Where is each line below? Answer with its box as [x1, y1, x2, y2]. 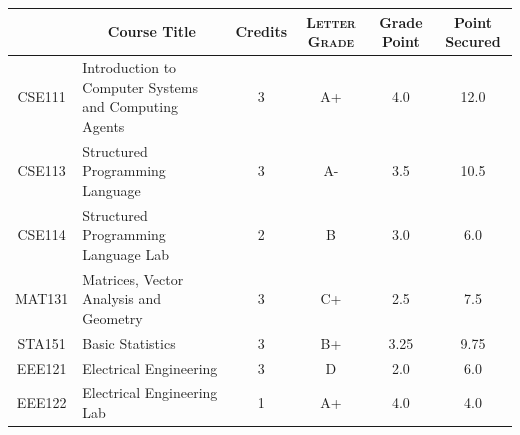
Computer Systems [82, 76, 198, 97]
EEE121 [16, 357, 67, 378]
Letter [306, 11, 356, 32]
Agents [82, 115, 125, 136]
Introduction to [82, 56, 177, 77]
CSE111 [17, 86, 66, 107]
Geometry [82, 307, 143, 328]
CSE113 [17, 160, 66, 181]
